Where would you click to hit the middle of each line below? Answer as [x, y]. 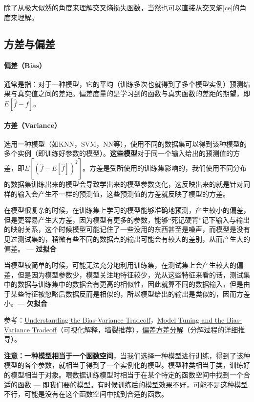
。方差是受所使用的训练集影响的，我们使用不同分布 [165, 167]
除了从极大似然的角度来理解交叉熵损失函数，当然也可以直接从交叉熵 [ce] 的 [122, 7]
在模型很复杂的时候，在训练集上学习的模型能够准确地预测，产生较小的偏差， [127, 210]
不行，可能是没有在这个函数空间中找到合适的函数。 [86, 394]
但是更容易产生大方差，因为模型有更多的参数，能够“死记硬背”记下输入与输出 [127, 219]
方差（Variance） [33, 125]
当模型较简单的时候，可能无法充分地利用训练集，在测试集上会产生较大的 [120, 265]
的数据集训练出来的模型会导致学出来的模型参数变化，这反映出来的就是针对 [124, 184]
